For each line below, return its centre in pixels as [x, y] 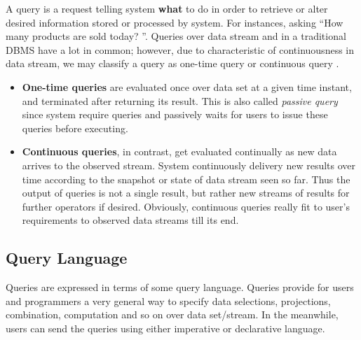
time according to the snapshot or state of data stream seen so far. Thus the [186, 179]
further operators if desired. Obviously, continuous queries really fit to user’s [186, 206]
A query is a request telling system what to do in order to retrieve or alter [167, 8]
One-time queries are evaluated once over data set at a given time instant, [187, 86]
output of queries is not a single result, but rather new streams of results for [186, 193]
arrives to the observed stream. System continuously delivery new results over [189, 165]
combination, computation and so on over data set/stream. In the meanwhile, [172, 314]
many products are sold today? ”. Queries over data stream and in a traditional [176, 36]
